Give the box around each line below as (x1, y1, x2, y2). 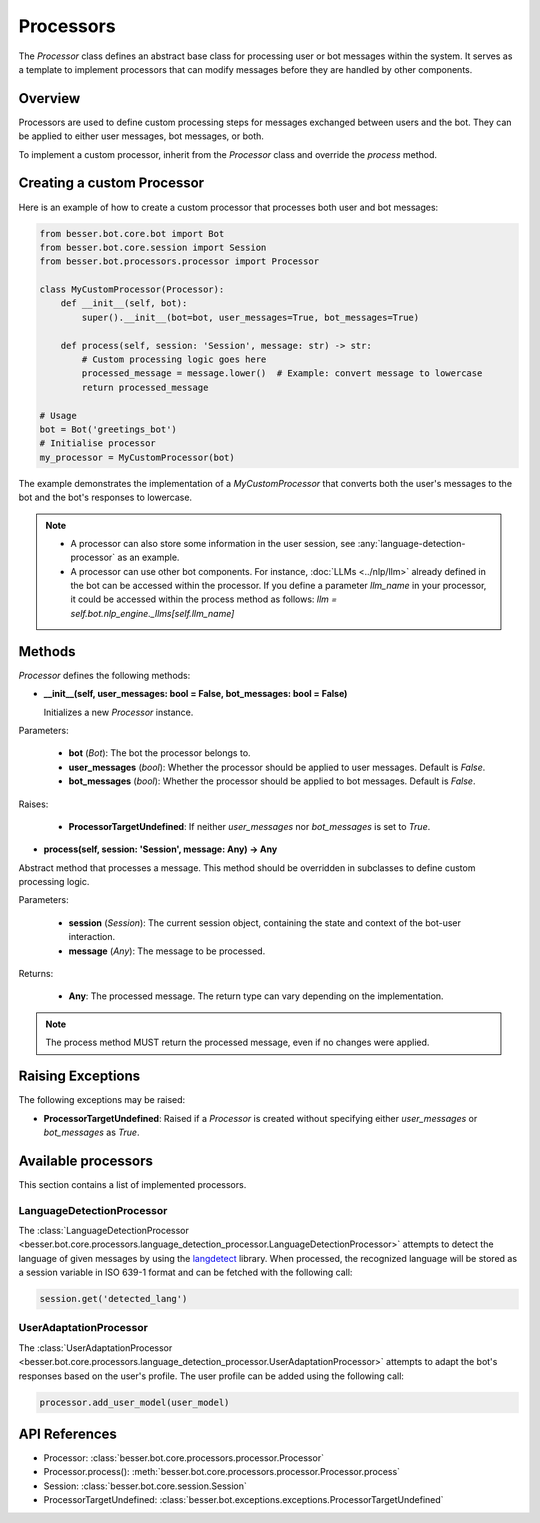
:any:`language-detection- (357, 537, 466, 549)
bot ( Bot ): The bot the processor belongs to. (68, 747, 251, 759)
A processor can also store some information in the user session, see (70, 537, 356, 549)
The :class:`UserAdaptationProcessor (18, 1341, 173, 1354)
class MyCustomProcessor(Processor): (39, 284, 225, 295)
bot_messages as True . (43, 1126, 140, 1138)
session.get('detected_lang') (39, 1293, 188, 1305)
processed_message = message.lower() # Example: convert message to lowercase (81, 368, 483, 379)
